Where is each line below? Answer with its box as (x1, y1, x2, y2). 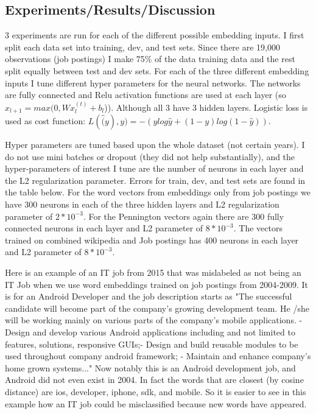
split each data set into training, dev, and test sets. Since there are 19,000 (5, 40, 280, 53)
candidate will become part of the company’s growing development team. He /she (5, 301, 309, 314)
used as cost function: (5, 114, 86, 127)
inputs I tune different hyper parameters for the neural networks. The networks (5, 76, 301, 89)
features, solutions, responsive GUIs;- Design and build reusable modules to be (5, 337, 298, 350)
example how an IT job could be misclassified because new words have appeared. (5, 397, 307, 410)
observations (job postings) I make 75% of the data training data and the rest (5, 52, 295, 65)
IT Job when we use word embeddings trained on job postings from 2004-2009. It (5, 278, 308, 290)
